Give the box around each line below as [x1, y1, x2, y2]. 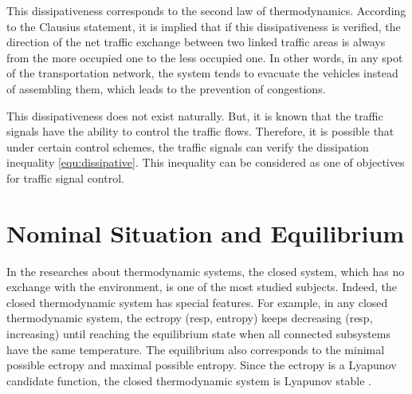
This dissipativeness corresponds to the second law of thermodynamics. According [6, 2, 406, 18]
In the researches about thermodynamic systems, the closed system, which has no [6, 262, 405, 279]
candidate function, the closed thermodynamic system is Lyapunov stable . [6, 372, 371, 388]
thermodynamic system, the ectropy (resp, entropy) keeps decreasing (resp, [6, 309, 373, 326]
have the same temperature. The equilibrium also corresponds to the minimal [6, 341, 385, 357]
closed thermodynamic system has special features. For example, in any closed [6, 294, 388, 310]
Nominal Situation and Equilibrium [6, 216, 405, 249]
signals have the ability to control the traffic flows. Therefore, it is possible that [6, 123, 394, 140]
